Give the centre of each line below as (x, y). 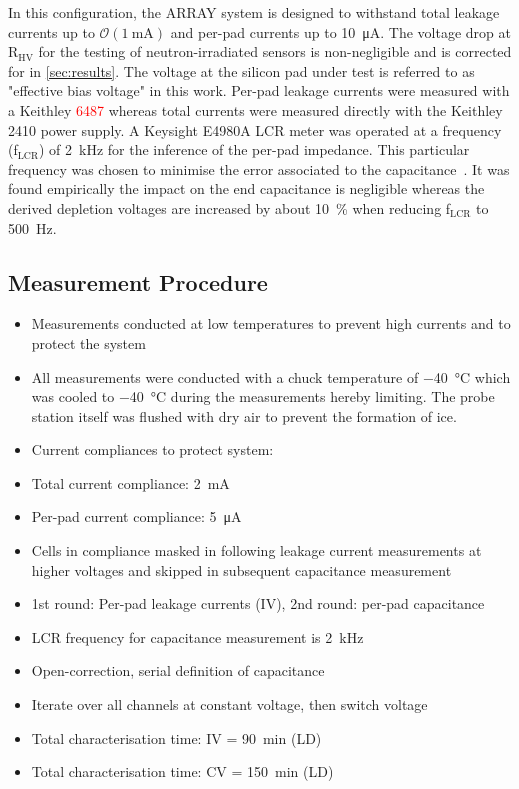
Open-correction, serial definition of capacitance (178, 670)
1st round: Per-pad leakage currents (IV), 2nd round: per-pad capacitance (258, 603)
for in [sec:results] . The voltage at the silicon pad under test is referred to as (241, 70)
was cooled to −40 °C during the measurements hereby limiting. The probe (263, 396)
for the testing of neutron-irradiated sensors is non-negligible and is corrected (275, 51)
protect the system (88, 342)
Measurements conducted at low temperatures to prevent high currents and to (271, 323)
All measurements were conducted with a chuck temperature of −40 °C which (271, 376)
